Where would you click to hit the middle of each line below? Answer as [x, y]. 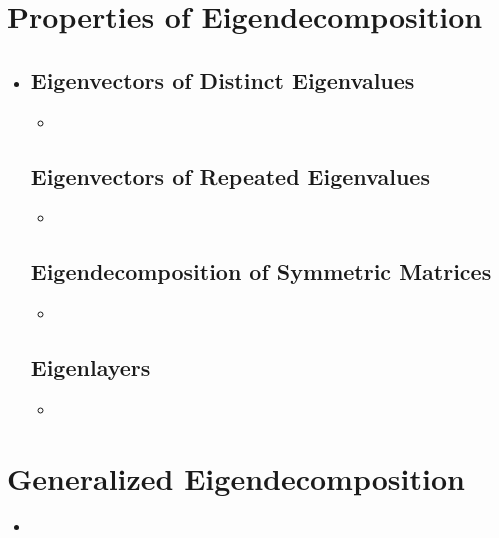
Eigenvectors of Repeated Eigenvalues [230, 175]
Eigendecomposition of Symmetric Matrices [261, 271]
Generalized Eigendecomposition [236, 477]
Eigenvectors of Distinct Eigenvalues [222, 79]
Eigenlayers [90, 367]
